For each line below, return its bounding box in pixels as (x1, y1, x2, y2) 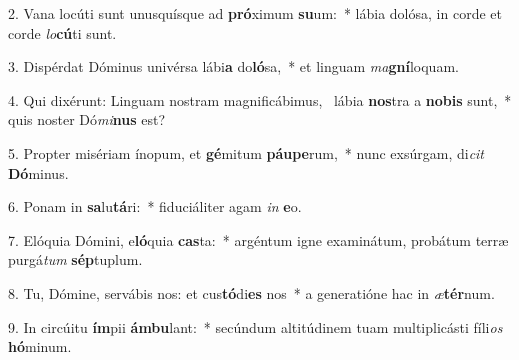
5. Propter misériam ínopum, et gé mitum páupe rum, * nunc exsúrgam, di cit (8, 142, 485, 163)
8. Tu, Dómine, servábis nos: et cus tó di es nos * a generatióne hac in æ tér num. (8, 282, 495, 303)
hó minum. (8, 336, 72, 357)
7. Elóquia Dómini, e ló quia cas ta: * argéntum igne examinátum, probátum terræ (8, 229, 509, 250)
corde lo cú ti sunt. (8, 22, 117, 43)
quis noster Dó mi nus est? (8, 109, 166, 130)
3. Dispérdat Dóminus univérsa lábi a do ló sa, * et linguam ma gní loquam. (8, 56, 459, 77)
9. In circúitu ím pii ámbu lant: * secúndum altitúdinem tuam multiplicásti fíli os (8, 316, 503, 337)
